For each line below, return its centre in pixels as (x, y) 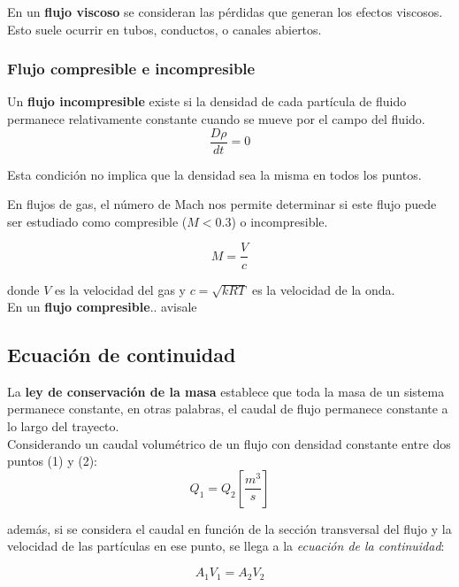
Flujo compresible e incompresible (131, 69)
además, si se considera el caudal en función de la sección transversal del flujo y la (229, 528)
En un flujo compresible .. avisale (102, 307)
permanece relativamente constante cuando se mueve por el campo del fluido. (216, 119)
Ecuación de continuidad (122, 355)
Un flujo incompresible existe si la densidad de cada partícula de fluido (207, 101)
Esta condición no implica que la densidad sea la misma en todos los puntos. (214, 174)
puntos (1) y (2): (52, 461)
